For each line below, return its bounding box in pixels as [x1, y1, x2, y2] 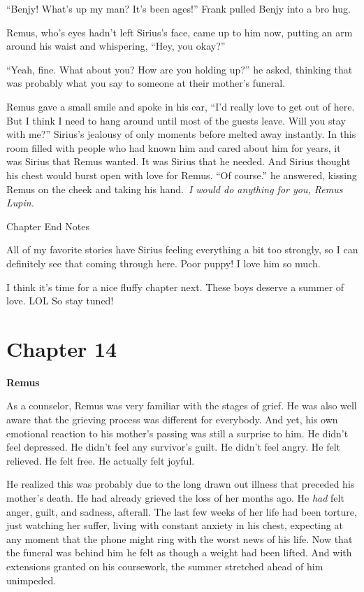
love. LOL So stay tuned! [6, 293, 114, 308]
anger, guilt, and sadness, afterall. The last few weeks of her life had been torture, [6, 504, 357, 519]
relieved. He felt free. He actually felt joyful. [6, 453, 195, 467]
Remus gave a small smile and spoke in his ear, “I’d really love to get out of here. [6, 99, 355, 113]
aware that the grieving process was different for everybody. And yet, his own [6, 412, 338, 426]
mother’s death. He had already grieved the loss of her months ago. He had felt [6, 490, 344, 505]
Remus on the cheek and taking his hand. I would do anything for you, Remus [6, 181, 343, 196]
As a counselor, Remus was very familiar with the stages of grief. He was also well [6, 398, 357, 413]
